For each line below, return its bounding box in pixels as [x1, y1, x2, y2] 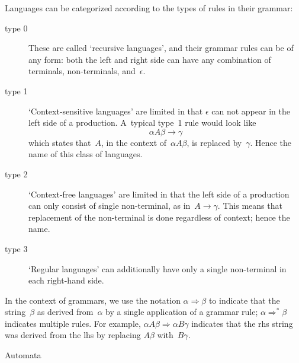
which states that [28, 136, 91, 148]
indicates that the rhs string [191, 317, 293, 329]
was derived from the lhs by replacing [5, 329, 141, 341]
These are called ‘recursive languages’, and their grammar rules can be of [28, 42, 294, 54]
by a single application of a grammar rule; [105, 305, 258, 318]
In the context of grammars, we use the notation [5, 294, 181, 306]
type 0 [5, 21, 28, 34]
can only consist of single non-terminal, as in [28, 199, 191, 212]
